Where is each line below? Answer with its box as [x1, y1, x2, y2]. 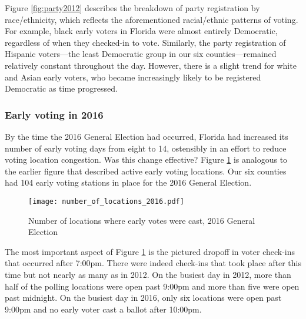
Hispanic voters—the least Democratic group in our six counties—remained [5, 48, 277, 60]
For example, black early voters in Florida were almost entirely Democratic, [5, 25, 278, 37]
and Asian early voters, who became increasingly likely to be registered [5, 70, 261, 83]
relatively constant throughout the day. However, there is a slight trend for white [5, 59, 297, 71]
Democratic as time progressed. [5, 82, 118, 95]
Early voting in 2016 [5, 107, 104, 122]
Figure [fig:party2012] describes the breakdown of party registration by [5, 2, 260, 14]
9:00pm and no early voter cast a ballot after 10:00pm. [5, 303, 202, 315]
